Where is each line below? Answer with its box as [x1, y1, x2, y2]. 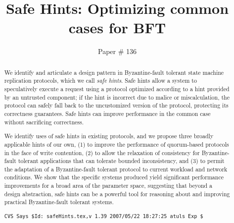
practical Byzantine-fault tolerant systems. [4, 198, 114, 206]
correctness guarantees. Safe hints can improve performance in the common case [4, 109, 211, 117]
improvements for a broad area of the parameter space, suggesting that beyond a [4, 181, 213, 190]
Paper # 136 [97, 46, 137, 56]
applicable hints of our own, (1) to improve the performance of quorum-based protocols [4, 140, 229, 148]
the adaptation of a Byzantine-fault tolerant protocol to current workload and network [4, 165, 228, 173]
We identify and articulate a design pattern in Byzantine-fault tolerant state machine [4, 68, 224, 76]
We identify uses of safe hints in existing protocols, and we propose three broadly [4, 132, 214, 140]
